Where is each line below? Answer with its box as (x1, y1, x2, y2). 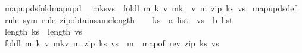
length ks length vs (4, 25, 83, 38)
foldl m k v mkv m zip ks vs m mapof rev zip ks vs (4, 36, 219, 49)
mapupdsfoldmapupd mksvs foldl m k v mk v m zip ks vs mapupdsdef (4, 2, 297, 14)
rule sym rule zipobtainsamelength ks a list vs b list (4, 13, 233, 26)
